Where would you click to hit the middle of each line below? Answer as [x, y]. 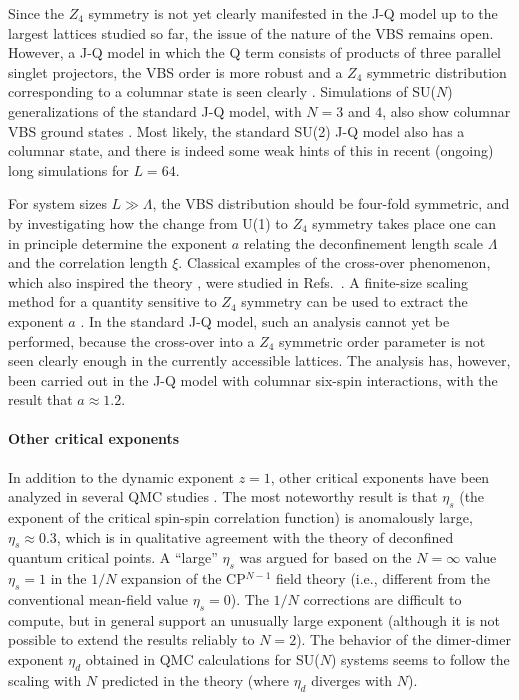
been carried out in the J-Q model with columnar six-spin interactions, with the [253, 379]
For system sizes [57, 203]
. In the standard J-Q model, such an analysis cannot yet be [265, 320]
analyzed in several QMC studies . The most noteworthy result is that [223, 496]
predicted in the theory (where [195, 679]
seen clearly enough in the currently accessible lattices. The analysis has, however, [259, 360]
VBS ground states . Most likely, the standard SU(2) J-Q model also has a [236, 130]
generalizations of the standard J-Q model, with [155, 110]
